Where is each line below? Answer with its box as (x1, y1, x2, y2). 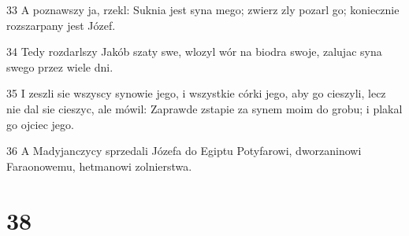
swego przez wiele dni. (6, 58, 113, 75)
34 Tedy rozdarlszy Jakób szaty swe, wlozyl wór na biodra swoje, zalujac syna (6, 43, 382, 60)
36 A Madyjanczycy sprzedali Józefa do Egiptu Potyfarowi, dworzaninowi (6, 142, 362, 159)
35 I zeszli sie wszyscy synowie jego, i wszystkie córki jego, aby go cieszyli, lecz (6, 85, 386, 101)
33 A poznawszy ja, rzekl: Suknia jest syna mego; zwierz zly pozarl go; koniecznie (6, 2, 400, 17)
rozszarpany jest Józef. (6, 17, 116, 33)
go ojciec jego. (6, 116, 74, 132)
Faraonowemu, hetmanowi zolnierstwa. (6, 157, 192, 174)
